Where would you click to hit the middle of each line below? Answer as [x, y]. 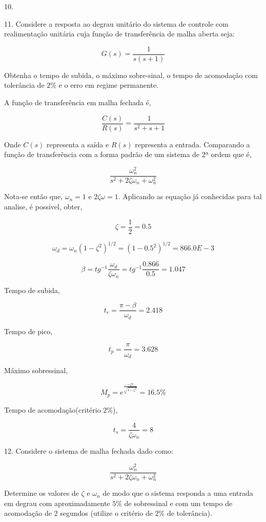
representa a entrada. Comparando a [192, 144]
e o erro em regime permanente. [109, 85]
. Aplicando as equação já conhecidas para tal [190, 196]
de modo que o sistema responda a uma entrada [178, 493]
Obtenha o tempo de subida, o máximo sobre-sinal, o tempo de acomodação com [131, 75]
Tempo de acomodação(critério [53, 409]
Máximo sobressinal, [36, 370]
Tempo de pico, [28, 331]
